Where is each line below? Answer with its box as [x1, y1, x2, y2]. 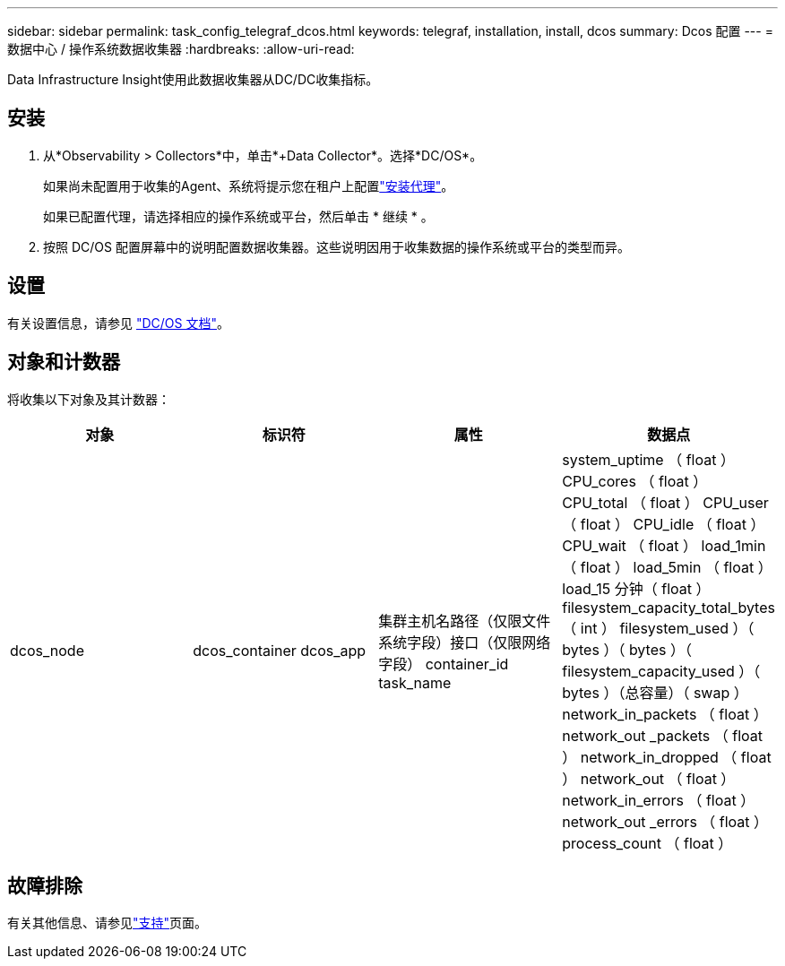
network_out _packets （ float [562, 726, 763, 745]
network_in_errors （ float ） [562, 790, 755, 809]
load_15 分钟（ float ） [562, 579, 711, 598]
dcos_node [10, 641, 84, 660]
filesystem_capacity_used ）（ [562, 661, 761, 680]
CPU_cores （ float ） [562, 471, 708, 490]
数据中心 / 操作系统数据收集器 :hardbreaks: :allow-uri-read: [7, 41, 355, 56]
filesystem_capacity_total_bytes [562, 598, 775, 617]
